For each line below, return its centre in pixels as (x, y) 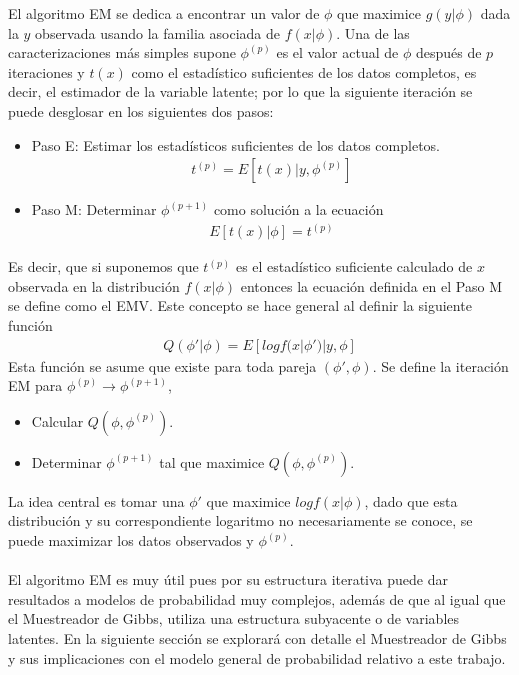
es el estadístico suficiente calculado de (354, 266)
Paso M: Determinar (94, 209)
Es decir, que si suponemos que (103, 266)
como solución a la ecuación (298, 209)
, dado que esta (411, 500)
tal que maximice (212, 461)
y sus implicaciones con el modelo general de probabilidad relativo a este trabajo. (257, 657)
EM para (35, 385)
